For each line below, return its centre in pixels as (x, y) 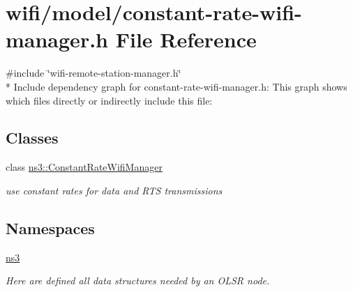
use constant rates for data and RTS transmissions (114, 190)
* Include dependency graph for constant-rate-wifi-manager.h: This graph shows (176, 86)
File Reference (186, 39)
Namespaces (50, 228)
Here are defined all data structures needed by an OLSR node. (138, 281)
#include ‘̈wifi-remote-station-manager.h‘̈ (93, 73)
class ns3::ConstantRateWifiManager (84, 167)
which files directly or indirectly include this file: (109, 100)
